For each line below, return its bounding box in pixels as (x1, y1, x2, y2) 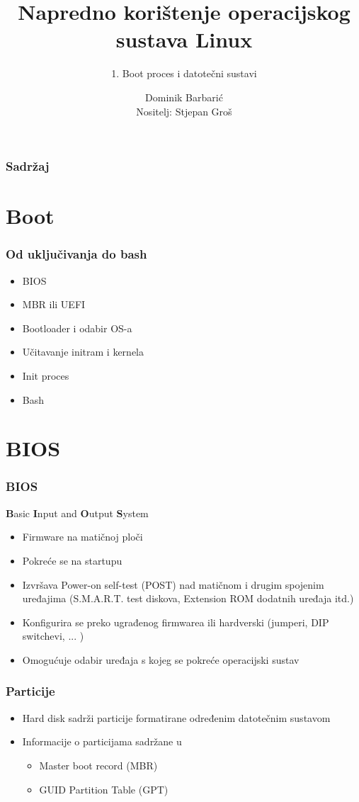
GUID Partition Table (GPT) (39, 781, 169, 796)
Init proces (22, 368, 69, 383)
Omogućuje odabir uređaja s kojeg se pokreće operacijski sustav (22, 652, 300, 667)
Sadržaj (6, 157, 50, 175)
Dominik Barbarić (145, 89, 223, 104)
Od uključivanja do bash (6, 245, 147, 263)
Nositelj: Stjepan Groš (136, 103, 232, 118)
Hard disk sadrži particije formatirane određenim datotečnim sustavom (22, 710, 331, 725)
